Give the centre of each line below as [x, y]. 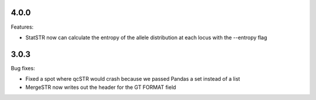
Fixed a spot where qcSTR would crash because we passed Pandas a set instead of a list [133, 79]
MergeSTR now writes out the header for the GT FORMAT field [101, 87]
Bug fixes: [23, 68]
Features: [22, 27]
